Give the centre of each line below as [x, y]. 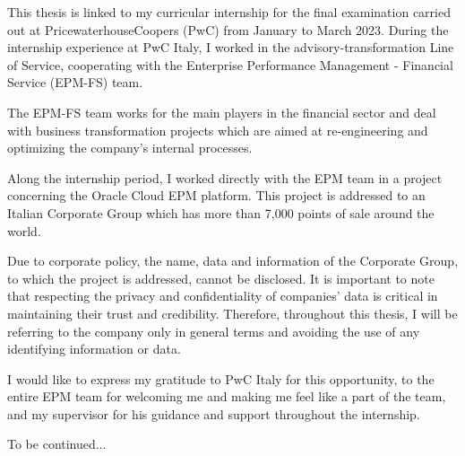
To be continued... [57, 444]
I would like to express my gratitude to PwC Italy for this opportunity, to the [221, 378]
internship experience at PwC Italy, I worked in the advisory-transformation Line [231, 47]
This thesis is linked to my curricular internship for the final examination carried [229, 12]
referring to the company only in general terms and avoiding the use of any [214, 331]
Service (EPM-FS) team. [75, 82]
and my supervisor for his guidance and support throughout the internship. [214, 413]
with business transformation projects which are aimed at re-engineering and [218, 130]
